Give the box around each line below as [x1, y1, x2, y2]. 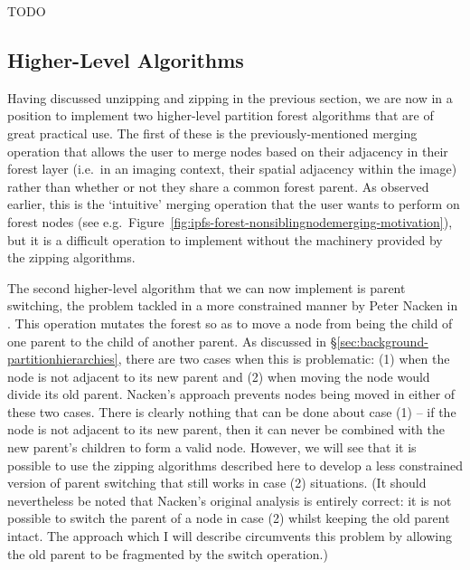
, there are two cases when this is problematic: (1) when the [117, 349, 450, 368]
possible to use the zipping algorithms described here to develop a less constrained [7, 455, 463, 474]
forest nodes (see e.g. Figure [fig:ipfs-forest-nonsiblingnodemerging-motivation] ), [7, 212, 453, 231]
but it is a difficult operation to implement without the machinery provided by [7, 230, 443, 249]
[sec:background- [336, 331, 428, 350]
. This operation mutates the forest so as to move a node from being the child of [7, 313, 453, 332]
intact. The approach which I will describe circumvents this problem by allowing [7, 527, 452, 546]
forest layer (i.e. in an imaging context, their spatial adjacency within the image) [7, 159, 457, 178]
